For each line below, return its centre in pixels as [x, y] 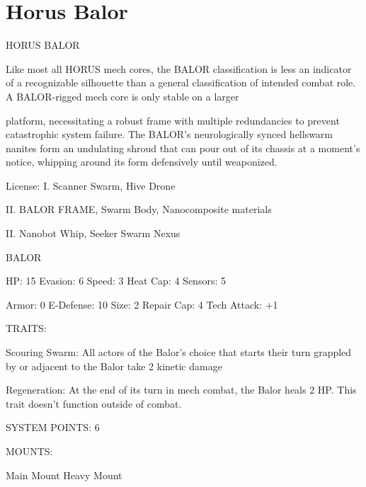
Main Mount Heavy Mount [64, 475]
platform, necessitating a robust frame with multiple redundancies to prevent [173, 120]
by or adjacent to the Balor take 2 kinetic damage [114, 366]
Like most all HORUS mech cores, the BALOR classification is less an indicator [179, 68]
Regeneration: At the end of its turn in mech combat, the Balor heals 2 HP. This [181, 390]
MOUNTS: [29, 451]
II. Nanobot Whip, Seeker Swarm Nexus [93, 233]
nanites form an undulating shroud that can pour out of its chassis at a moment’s [183, 148]
